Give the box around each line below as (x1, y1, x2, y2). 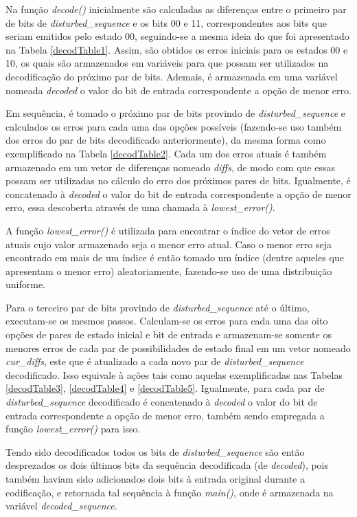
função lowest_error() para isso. (5, 421, 141, 436)
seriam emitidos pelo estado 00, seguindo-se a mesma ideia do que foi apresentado (5, 29, 349, 43)
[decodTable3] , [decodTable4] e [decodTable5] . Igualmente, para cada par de (5, 381, 325, 395)
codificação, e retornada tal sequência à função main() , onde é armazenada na (5, 485, 334, 499)
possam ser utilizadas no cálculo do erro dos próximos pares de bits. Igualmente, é (5, 173, 351, 188)
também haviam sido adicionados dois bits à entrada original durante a (5, 472, 306, 485)
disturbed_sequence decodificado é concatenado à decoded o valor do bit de (5, 395, 318, 409)
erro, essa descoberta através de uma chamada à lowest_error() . (5, 200, 275, 214)
